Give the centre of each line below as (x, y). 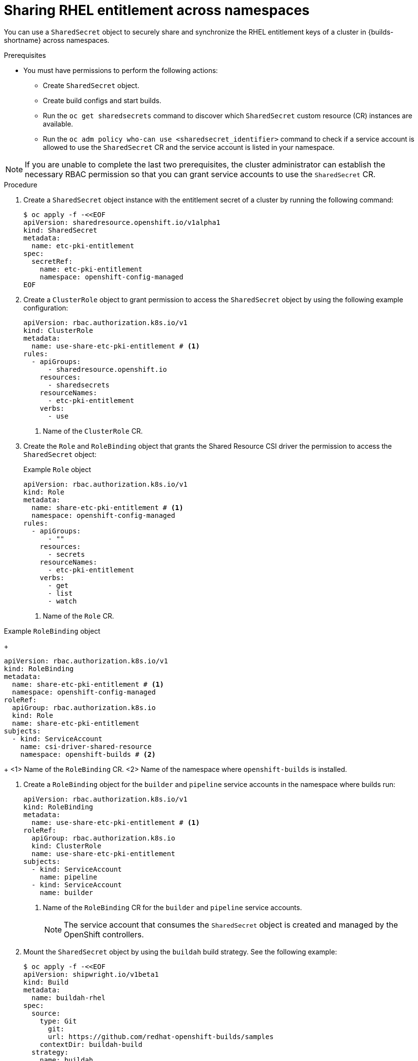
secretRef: (52, 261)
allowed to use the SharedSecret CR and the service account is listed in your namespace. (189, 147)
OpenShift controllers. (104, 934)
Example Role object (57, 469)
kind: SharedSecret (60, 230)
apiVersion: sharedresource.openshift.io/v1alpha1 (122, 222)
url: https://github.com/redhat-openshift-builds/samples (161, 1036)
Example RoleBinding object (52, 631)
